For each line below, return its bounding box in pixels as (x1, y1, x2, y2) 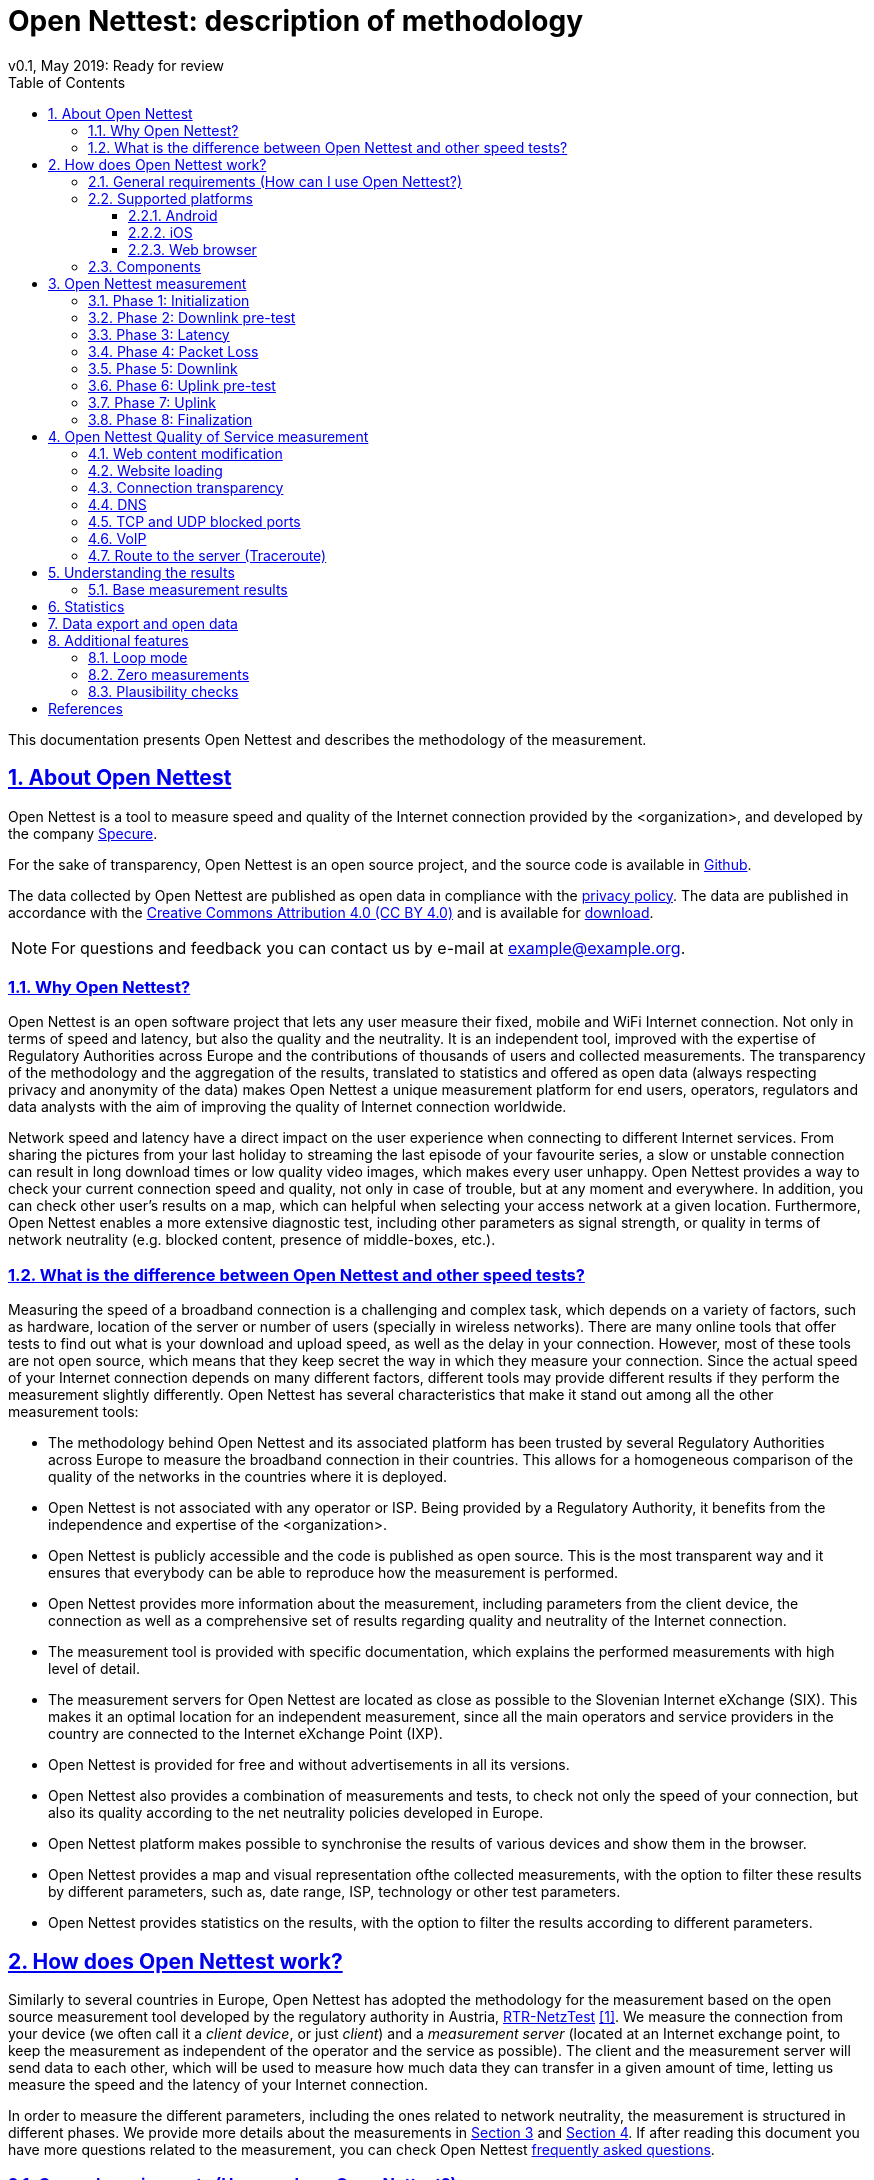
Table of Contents (8, 73, 126, 91)
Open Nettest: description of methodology (8, 4, 584, 38)
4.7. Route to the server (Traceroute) (88, 546, 327, 564)
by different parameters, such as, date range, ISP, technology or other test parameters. (48, 1883, 621, 1901)
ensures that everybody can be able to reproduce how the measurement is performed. (48, 1564, 618, 1582)
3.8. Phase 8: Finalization (88, 410, 253, 428)
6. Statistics (48, 597, 125, 615)
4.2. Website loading (88, 461, 223, 479)
